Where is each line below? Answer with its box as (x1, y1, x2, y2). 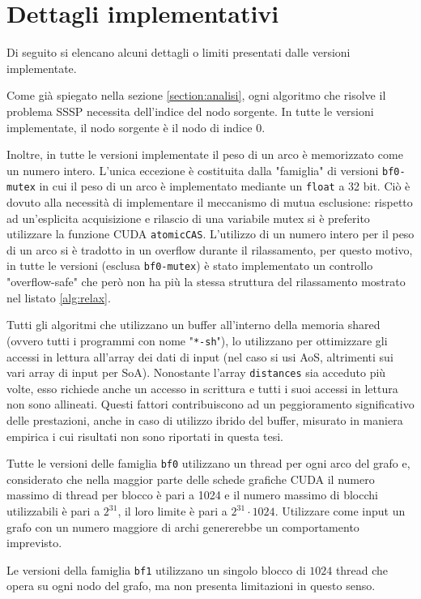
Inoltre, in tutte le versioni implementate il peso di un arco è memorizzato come (6, 146, 403, 163)
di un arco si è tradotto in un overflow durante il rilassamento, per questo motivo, (6, 241, 413, 258)
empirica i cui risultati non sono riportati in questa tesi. (6, 427, 283, 444)
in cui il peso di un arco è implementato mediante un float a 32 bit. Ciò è (39, 178, 410, 195)
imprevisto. (6, 534, 62, 551)
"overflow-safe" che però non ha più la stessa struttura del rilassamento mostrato (6, 273, 406, 290)
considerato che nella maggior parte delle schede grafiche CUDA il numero (6, 470, 375, 487)
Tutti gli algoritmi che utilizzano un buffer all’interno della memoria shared (6, 316, 381, 333)
